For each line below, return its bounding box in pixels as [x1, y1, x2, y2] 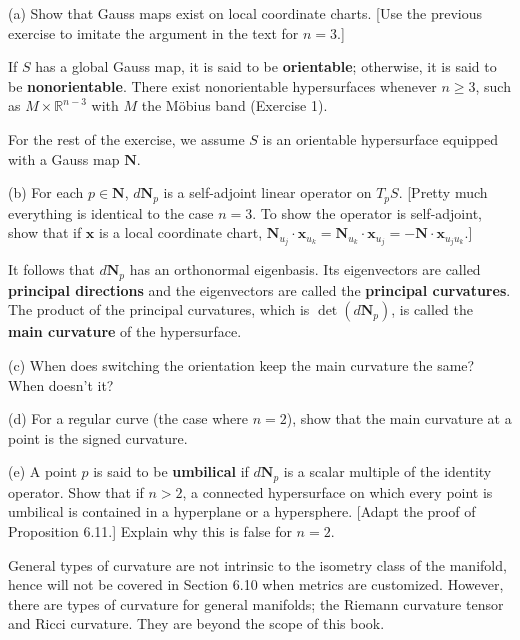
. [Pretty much [398, 182, 488, 203]
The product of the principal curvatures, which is [8, 299, 310, 320]
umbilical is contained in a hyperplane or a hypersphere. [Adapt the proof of [8, 501, 476, 522]
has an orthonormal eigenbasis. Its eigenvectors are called [129, 259, 481, 280]
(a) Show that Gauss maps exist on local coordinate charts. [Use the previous [8, 3, 483, 23]
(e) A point [8, 461, 77, 482]
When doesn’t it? [8, 374, 114, 395]
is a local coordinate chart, [99, 222, 263, 243]
